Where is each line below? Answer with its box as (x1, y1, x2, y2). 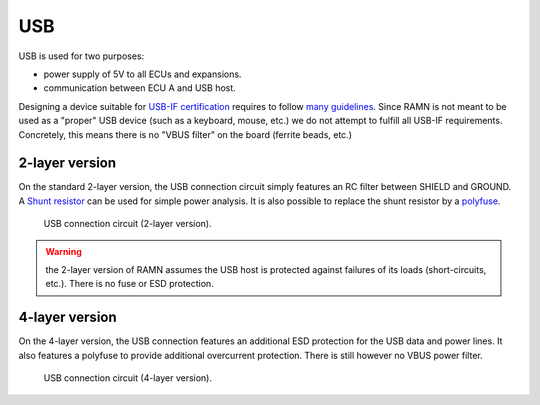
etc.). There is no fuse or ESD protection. (45, 278, 214, 290)
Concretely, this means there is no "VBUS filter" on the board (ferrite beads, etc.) (18, 128, 352, 140)
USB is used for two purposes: (18, 50, 145, 62)
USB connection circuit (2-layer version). (43, 218, 212, 230)
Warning (45, 245, 82, 257)
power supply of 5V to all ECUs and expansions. (43, 68, 242, 80)
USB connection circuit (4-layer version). (43, 372, 212, 384)
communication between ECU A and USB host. (43, 82, 237, 94)
